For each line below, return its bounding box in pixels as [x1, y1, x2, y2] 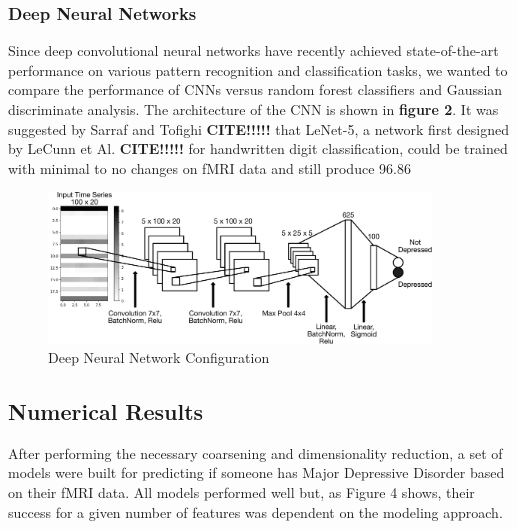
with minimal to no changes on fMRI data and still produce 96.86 [8, 157, 411, 178]
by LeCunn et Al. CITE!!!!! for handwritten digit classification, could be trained [8, 138, 508, 159]
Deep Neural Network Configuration [48, 347, 270, 368]
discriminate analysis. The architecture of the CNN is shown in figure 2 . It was [8, 99, 499, 119]
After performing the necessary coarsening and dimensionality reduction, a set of [8, 442, 503, 463]
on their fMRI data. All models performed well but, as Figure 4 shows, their [8, 482, 475, 503]
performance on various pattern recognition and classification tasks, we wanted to [8, 59, 508, 80]
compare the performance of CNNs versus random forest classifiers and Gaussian [8, 79, 503, 100]
